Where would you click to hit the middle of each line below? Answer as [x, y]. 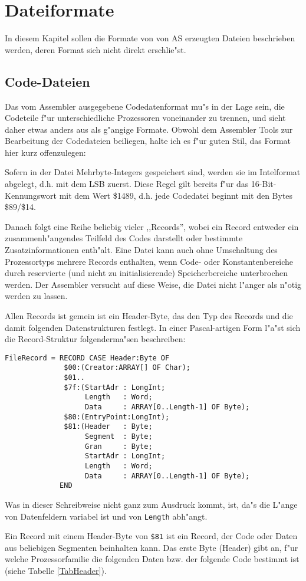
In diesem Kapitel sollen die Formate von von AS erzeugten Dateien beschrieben [150, 38]
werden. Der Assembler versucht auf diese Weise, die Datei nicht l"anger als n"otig [153, 284]
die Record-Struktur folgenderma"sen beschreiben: [95, 339]
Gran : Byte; [119, 446]
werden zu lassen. [36, 296]
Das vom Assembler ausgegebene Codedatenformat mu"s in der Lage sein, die [145, 106]
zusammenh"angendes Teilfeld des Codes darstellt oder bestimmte [124, 238]
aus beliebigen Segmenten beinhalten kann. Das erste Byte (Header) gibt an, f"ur [152, 547]
